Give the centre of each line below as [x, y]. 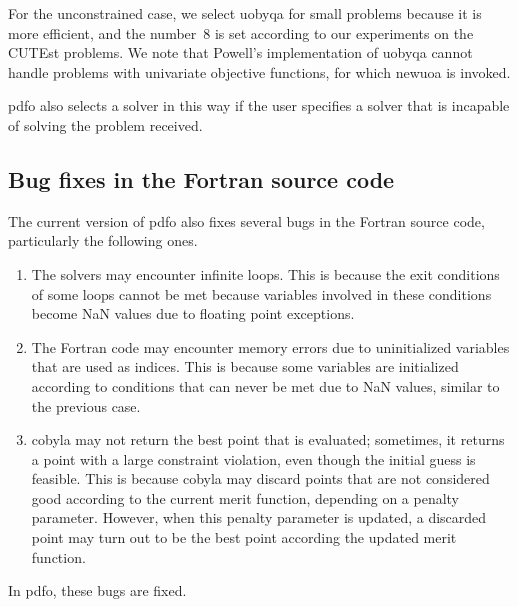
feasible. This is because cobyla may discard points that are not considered [260, 478]
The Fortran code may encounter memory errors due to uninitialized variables [270, 346]
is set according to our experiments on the [344, 32]
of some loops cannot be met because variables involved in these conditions [261, 293]
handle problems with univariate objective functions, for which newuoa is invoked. [259, 71]
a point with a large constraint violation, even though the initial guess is [253, 458]
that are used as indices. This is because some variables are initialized [245, 366]
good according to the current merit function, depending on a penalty [245, 497]
